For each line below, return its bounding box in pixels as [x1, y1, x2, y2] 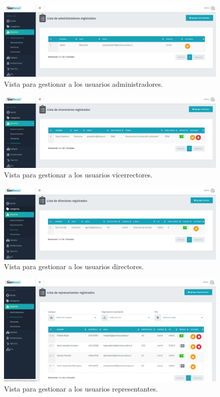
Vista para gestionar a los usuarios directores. [4, 261, 144, 272]
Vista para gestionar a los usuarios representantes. [4, 383, 158, 393]
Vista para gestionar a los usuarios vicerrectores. [4, 169, 153, 180]
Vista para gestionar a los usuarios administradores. [4, 78, 163, 89]
